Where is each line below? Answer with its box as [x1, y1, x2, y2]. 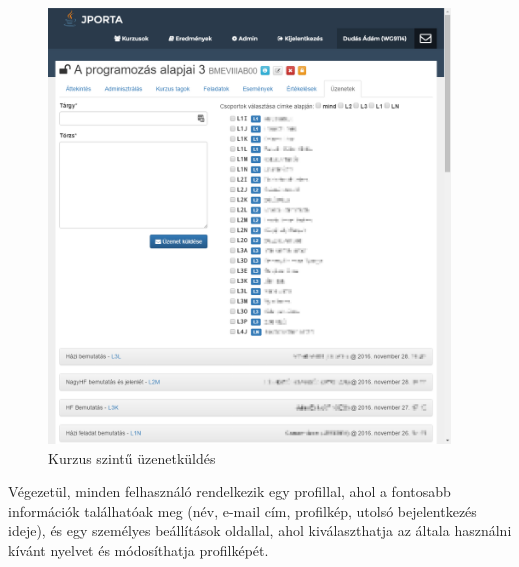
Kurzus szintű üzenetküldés [48, 447, 216, 468]
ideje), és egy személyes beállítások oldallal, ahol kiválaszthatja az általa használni [8, 520, 512, 541]
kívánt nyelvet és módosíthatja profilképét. [8, 539, 269, 560]
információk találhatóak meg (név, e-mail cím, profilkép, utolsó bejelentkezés [8, 500, 477, 521]
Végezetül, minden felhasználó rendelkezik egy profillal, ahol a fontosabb [8, 481, 451, 502]
